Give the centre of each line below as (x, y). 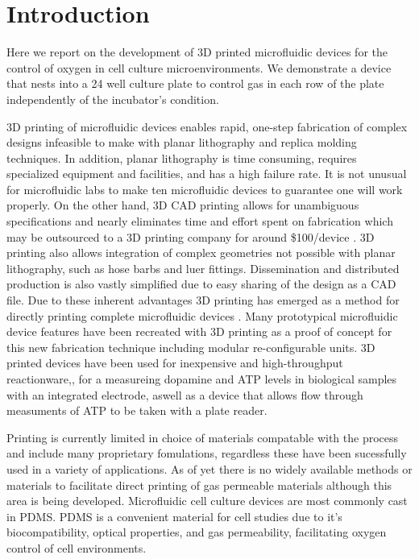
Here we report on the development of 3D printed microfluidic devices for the (197, 52)
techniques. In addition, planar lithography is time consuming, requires (182, 157)
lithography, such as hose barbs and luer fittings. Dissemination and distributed (203, 268)
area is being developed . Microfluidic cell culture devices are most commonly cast (207, 501)
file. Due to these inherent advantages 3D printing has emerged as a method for (203, 300)
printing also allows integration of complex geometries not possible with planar (201, 253)
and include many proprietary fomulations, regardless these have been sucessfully (207, 453)
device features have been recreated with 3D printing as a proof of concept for (199, 331)
